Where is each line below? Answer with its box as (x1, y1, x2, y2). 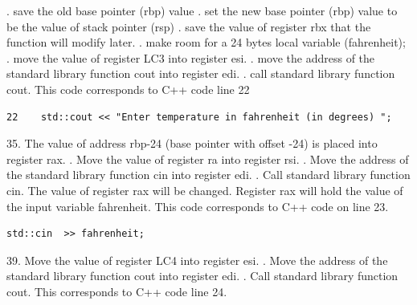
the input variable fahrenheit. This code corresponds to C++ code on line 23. (6, 197, 389, 214)
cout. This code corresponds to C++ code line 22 (6, 80, 250, 97)
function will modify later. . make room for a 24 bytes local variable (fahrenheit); (6, 34, 406, 51)
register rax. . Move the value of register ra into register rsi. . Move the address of (6, 150, 409, 167)
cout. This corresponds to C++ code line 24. (6, 283, 227, 299)
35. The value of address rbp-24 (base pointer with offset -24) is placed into (6, 135, 378, 152)
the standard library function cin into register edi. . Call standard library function (6, 166, 411, 183)
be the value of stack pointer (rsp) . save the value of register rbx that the (6, 18, 371, 35)
